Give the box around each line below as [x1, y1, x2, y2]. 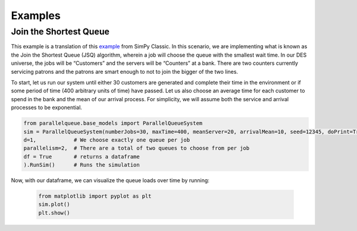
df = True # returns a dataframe [23, 153, 140, 160]
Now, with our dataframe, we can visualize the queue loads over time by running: [11, 177, 209, 184]
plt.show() [38, 209, 70, 216]
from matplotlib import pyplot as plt [38, 193, 152, 199]
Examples [11, 9, 61, 22]
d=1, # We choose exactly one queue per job [23, 136, 190, 143]
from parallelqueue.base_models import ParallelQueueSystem [23, 120, 203, 127]
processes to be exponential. [11, 104, 83, 111]
